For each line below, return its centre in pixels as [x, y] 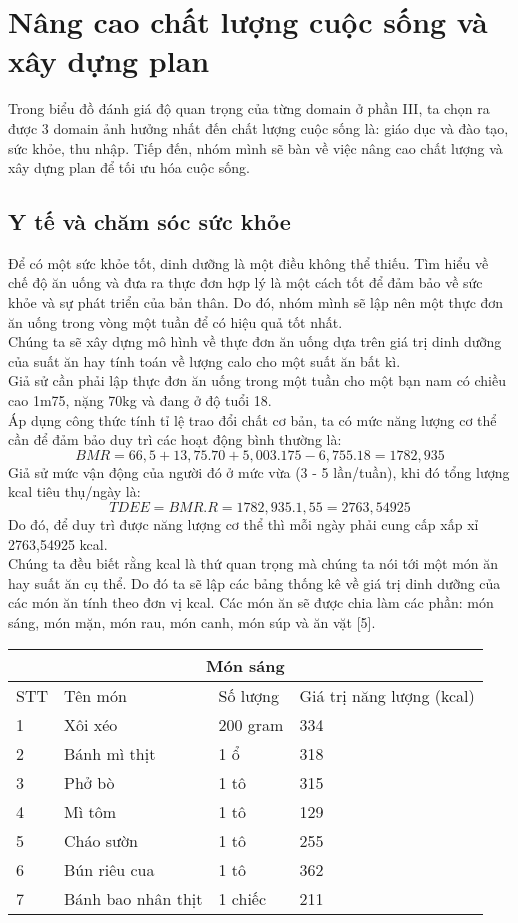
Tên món [95, 695]
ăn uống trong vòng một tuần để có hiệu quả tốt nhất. [175, 321]
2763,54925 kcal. [58, 543]
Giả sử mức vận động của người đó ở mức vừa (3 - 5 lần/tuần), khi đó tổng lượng [259, 471]
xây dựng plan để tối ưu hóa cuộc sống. [129, 167]
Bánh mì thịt [110, 753]
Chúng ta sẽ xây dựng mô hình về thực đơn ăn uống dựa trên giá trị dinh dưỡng [255, 341]
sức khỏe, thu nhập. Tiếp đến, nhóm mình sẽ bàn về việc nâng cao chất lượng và [255, 147]
